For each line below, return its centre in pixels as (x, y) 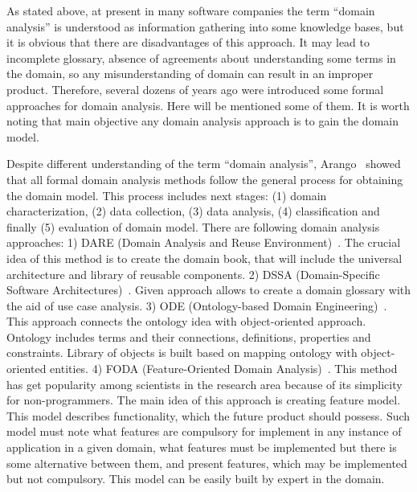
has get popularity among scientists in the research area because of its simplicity (204, 384)
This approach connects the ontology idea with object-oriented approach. (186, 321)
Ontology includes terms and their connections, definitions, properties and (189, 336)
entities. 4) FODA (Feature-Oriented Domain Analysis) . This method (224, 369)
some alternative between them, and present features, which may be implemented (207, 463)
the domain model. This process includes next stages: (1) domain (167, 195)
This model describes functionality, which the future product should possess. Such (208, 415)
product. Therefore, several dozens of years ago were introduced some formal (195, 89)
